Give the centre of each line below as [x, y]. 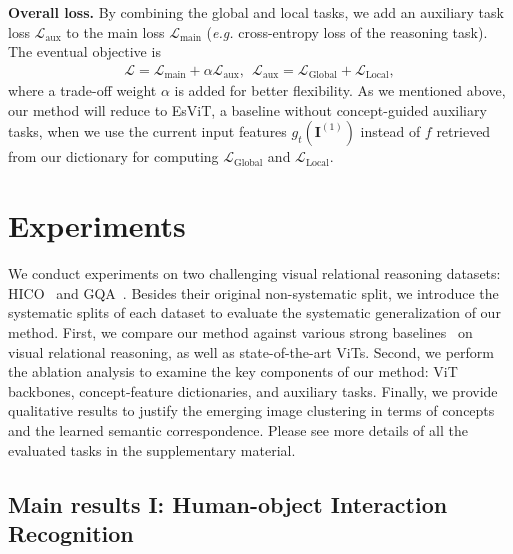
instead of [390, 131]
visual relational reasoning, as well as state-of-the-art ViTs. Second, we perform [251, 351]
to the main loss [115, 31]
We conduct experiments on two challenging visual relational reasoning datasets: [254, 273]
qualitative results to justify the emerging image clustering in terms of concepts [251, 410]
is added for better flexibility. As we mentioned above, [340, 90]
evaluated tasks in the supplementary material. [152, 449]
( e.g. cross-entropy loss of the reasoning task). [347, 31]
